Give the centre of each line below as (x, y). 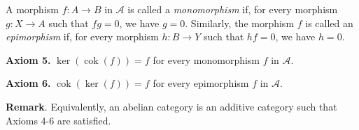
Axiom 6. (28, 83)
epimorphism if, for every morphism (82, 36)
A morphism (32, 9)
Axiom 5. (28, 59)
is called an (329, 23)
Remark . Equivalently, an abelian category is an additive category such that (171, 106)
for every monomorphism (206, 59)
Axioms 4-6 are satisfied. (58, 120)
